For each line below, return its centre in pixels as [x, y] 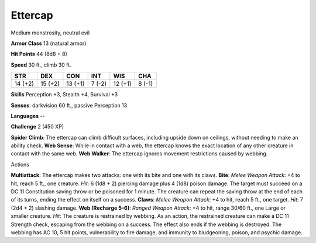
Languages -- [28, 116]
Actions [20, 164]
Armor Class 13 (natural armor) [49, 43]
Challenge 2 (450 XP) [37, 127]
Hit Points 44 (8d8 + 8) [39, 54]
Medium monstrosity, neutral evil [50, 33]
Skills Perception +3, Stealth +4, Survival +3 [64, 95]
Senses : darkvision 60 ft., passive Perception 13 [69, 105]
